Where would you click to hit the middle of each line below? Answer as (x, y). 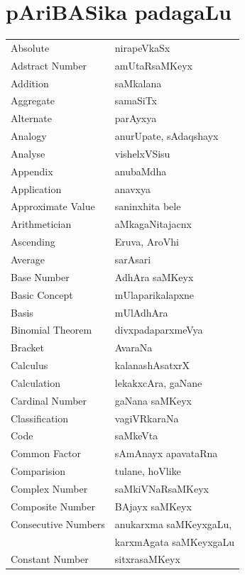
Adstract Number (49, 65)
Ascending (33, 242)
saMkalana (138, 83)
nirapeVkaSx (142, 47)
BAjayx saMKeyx (153, 506)
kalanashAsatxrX (152, 365)
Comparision (38, 471)
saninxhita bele (148, 206)
